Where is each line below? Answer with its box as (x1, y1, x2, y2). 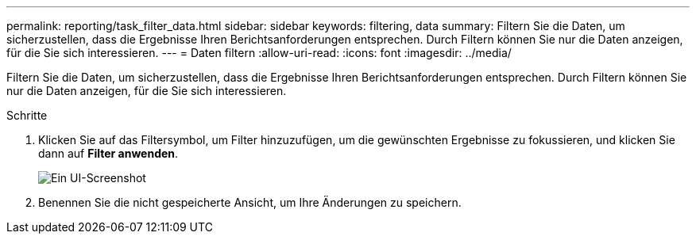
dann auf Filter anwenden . (38, 147, 179, 160)
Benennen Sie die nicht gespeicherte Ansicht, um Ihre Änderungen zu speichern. (38, 196, 462, 209)
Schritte (6, 109, 48, 122)
